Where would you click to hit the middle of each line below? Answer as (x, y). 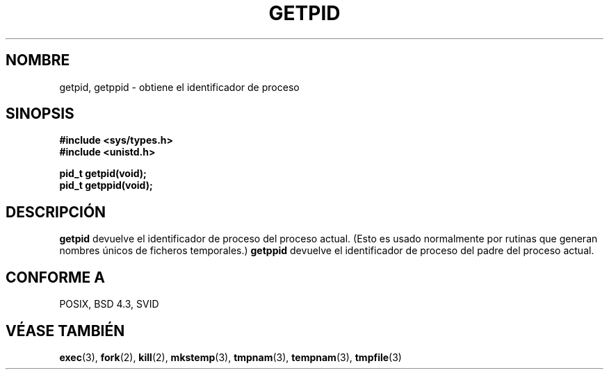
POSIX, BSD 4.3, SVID (109, 304)
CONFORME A (55, 277)
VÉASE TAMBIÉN (65, 331)
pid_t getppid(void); (106, 185)
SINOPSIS (40, 114)
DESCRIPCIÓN (56, 212)
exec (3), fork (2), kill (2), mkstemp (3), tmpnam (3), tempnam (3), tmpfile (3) (230, 357)
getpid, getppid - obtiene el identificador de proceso (179, 87)
